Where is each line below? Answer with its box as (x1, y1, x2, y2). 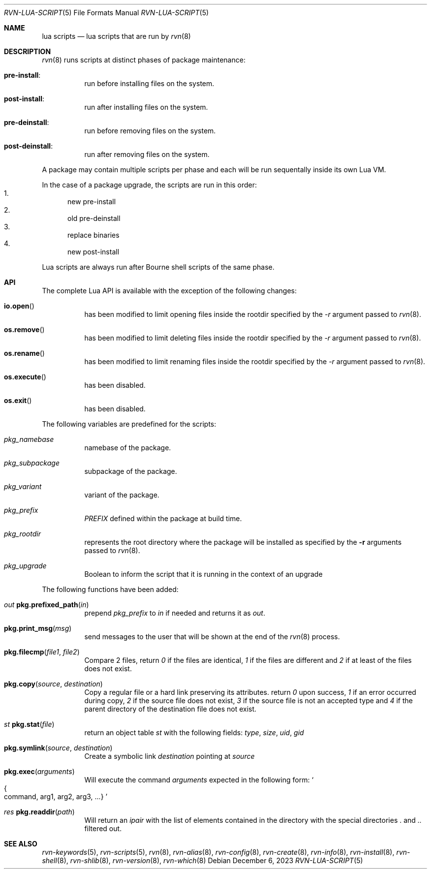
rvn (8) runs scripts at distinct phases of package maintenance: (42, 56, 246, 64)
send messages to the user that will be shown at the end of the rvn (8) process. (84, 632, 340, 641)
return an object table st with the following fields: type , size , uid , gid (84, 728, 304, 737)
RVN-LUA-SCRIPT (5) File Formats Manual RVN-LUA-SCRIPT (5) (4, 8, 209, 17)
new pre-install (67, 197, 116, 206)
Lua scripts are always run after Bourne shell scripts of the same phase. (42, 263, 275, 271)
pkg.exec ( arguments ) (4, 767, 75, 776)
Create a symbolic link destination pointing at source (84, 752, 255, 760)
